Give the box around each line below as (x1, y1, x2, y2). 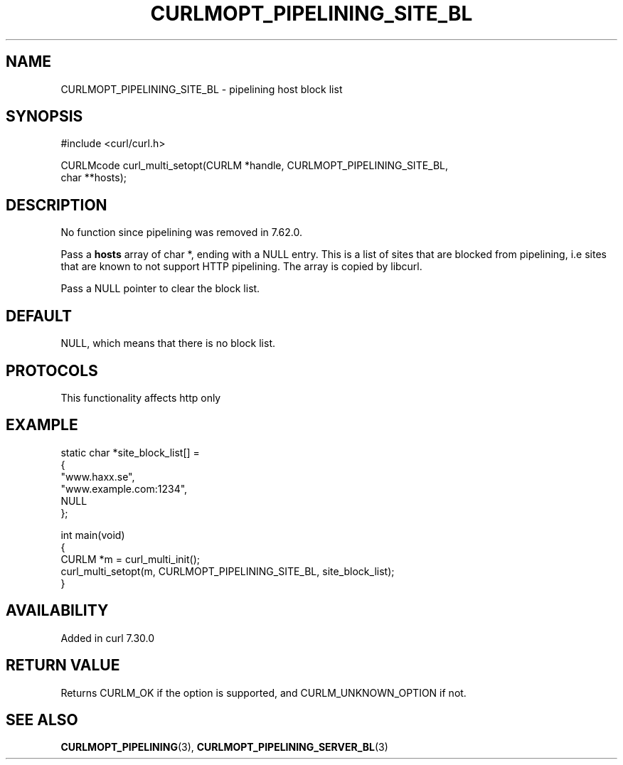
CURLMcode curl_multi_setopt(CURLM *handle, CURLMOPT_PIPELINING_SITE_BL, (60, 159, 449, 172)
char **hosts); (60, 171, 127, 184)
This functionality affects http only (60, 391, 221, 404)
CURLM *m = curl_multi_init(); (60, 552, 201, 565)
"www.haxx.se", (60, 470, 135, 483)
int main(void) (60, 528, 125, 541)
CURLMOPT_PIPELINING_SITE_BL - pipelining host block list (60, 82, 343, 95)
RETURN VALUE (6, 656, 120, 675)
